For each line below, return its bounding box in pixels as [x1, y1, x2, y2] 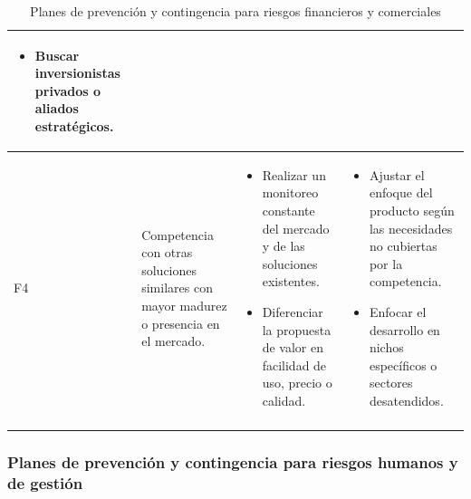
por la [369, 254, 403, 273]
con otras [141, 243, 193, 262]
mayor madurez [141, 295, 227, 314]
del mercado [262, 218, 330, 237]
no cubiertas [369, 236, 437, 255]
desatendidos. [369, 390, 444, 409]
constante [262, 201, 315, 219]
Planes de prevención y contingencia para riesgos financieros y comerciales [30, 2, 441, 20]
